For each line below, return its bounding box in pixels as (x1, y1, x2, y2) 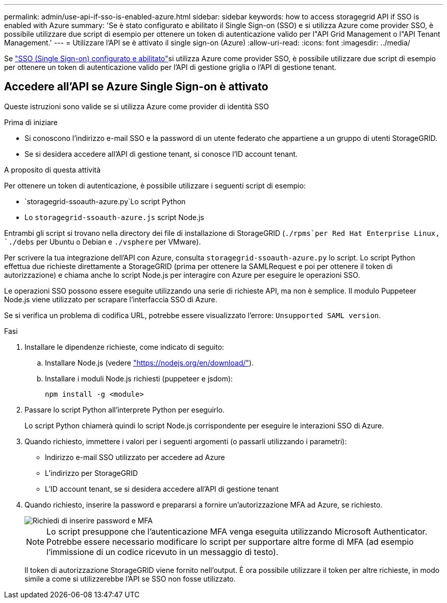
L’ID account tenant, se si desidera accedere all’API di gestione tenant (45, 484, 279, 493)
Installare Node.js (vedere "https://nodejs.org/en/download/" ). (45, 358, 254, 367)
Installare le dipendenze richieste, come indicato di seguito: (24, 342, 225, 351)
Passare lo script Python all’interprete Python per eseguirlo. (24, 405, 225, 414)
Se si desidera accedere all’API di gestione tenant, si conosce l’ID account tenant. (24, 149, 298, 158)
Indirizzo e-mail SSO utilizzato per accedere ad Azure (45, 452, 225, 462)
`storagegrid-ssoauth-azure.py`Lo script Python (24, 197, 186, 206)
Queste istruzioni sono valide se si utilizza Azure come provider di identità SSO (4, 102, 269, 111)
